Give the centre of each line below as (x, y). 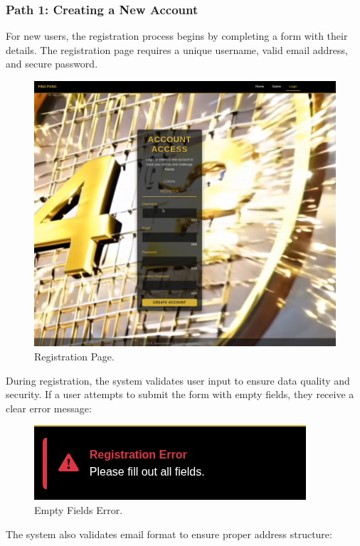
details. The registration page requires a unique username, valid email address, (177, 49)
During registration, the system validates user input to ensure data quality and (178, 380)
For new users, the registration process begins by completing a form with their (177, 36)
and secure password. (52, 64)
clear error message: (49, 408)
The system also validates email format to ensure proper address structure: (169, 534)
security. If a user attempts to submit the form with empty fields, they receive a (180, 394)
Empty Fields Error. (79, 510)
